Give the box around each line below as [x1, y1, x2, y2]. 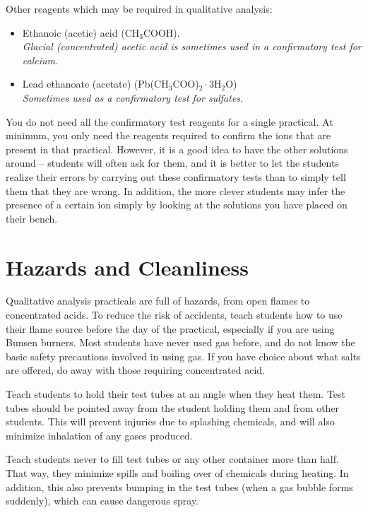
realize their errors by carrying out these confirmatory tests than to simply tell [6, 169, 346, 184]
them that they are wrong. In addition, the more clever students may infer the [6, 183, 345, 198]
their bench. [6, 211, 58, 225]
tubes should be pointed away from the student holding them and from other [6, 400, 340, 415]
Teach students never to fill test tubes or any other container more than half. [6, 452, 339, 466]
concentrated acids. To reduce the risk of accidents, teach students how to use [6, 307, 343, 322]
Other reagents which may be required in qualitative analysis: [6, 1, 273, 16]
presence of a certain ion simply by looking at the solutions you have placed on [6, 197, 348, 212]
